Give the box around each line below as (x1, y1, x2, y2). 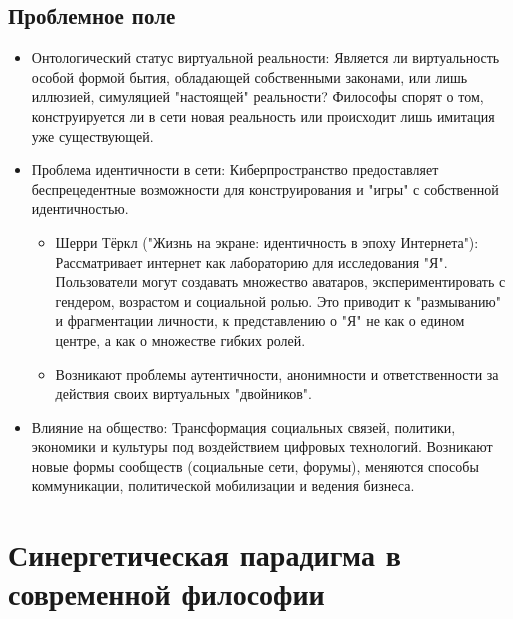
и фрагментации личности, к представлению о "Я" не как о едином (55, 310, 465, 331)
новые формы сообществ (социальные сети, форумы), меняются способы (31, 455, 479, 476)
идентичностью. (31, 198, 129, 219)
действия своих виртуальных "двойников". (55, 383, 312, 404)
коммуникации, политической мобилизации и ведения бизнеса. (31, 475, 415, 496)
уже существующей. (31, 125, 154, 146)
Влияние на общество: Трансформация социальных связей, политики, (31, 416, 456, 437)
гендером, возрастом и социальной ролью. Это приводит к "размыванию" (55, 290, 502, 311)
